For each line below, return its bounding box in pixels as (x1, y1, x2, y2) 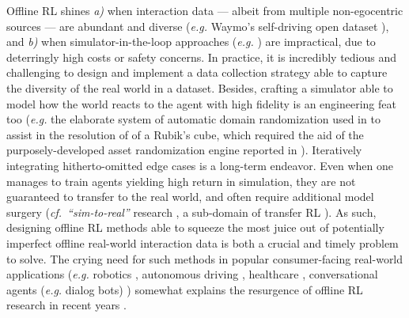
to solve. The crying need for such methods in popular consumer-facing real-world (6, 250, 403, 267)
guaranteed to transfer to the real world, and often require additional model (6, 188, 374, 205)
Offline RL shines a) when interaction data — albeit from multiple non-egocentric (6, 2, 403, 18)
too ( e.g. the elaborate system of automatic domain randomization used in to (6, 111, 381, 127)
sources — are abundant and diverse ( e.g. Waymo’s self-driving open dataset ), (6, 17, 389, 34)
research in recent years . (6, 297, 127, 313)
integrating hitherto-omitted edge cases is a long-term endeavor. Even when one (6, 157, 393, 173)
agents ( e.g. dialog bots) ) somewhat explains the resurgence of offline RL (6, 281, 363, 297)
